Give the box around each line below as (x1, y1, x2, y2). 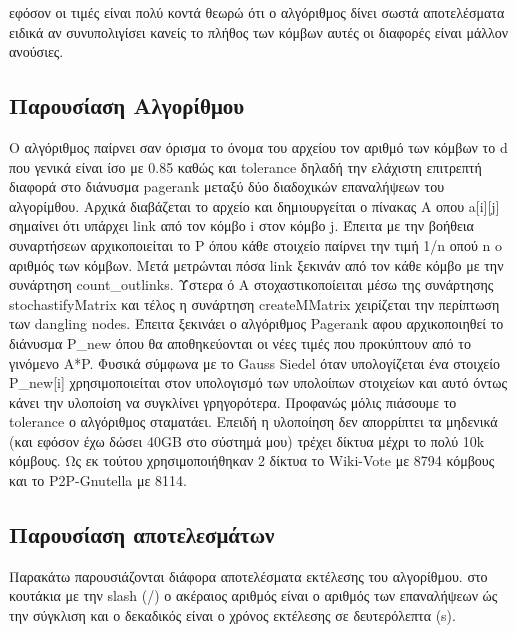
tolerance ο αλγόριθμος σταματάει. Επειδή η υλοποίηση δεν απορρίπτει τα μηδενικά (9, 411, 498, 432)
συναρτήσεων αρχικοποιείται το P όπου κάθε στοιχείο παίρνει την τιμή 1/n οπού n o (9, 234, 502, 255)
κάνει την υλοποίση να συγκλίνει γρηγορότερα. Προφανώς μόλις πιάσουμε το (9, 391, 457, 412)
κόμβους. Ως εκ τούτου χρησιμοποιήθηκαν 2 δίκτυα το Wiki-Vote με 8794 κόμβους (9, 450, 495, 471)
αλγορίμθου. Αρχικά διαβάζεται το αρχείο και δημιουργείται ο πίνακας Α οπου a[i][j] (9, 195, 500, 216)
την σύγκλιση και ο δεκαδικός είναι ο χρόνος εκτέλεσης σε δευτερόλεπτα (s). (9, 605, 456, 626)
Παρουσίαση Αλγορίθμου (9, 90, 245, 121)
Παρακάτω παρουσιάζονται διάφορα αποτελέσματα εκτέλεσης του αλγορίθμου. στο (9, 565, 488, 586)
